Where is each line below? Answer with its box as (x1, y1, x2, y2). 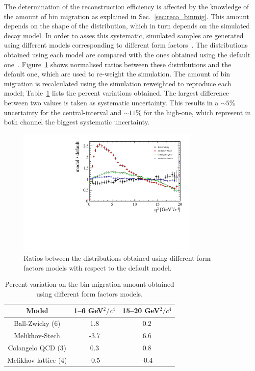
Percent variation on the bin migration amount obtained (5, 279, 174, 289)
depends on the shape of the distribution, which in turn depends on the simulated (4, 21, 250, 31)
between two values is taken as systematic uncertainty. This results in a (4, 97, 219, 107)
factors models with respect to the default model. (24, 262, 172, 272)
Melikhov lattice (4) (7, 354, 67, 365)
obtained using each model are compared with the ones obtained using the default (4, 49, 251, 59)
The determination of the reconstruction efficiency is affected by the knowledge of (4, 1, 249, 11)
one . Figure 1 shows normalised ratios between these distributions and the (4, 59, 231, 69)
